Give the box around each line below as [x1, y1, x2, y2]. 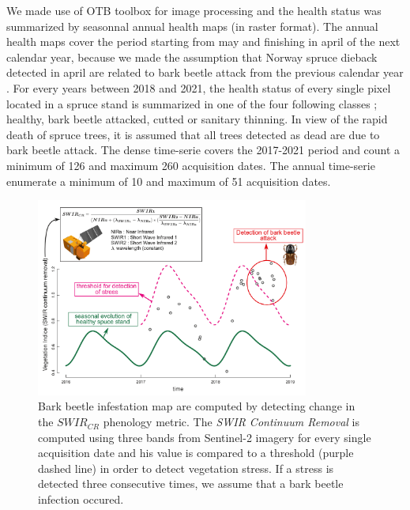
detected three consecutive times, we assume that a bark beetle [38, 475, 344, 492]
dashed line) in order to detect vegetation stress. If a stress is [38, 459, 334, 476]
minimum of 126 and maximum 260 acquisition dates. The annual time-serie [6, 157, 375, 173]
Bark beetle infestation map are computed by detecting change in [38, 398, 355, 414]
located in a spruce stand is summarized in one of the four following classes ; [6, 95, 378, 111]
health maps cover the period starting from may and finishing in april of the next [6, 33, 401, 50]
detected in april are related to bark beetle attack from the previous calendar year [6, 64, 404, 81]
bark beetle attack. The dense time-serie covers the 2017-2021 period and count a [6, 142, 401, 158]
